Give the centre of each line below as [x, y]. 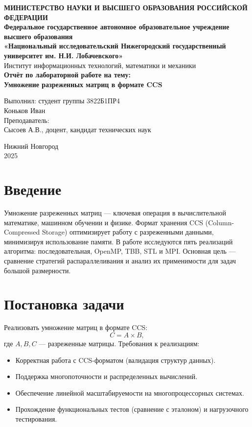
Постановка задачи [64, 304]
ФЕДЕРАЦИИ [26, 17]
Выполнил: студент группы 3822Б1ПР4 [62, 101]
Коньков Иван [25, 110]
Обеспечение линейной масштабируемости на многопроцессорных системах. [130, 392]
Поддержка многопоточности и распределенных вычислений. [106, 376]
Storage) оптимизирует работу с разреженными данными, [128, 232]
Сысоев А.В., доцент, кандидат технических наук [78, 130]
